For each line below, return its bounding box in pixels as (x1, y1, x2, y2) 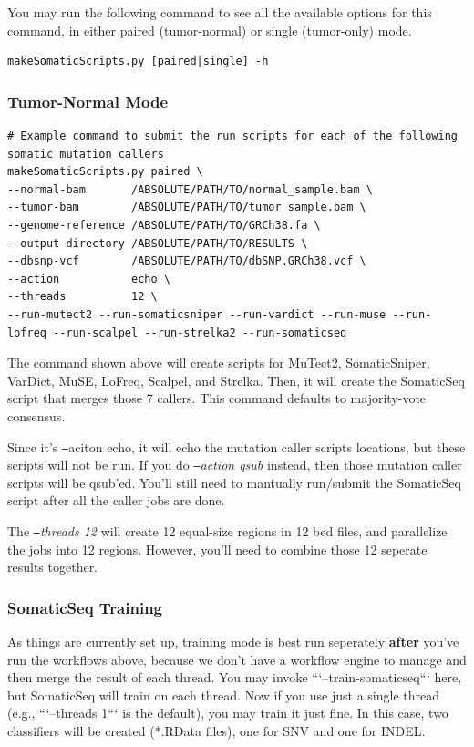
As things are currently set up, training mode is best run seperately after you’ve (7, 632, 459, 651)
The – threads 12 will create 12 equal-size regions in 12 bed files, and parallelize (7, 522, 448, 540)
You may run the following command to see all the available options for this (7, 3, 432, 21)
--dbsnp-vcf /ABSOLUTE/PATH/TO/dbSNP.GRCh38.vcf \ (7, 254, 366, 268)
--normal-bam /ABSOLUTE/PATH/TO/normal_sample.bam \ (7, 182, 373, 196)
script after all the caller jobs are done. (7, 491, 225, 510)
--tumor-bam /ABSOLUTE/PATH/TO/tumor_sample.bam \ (7, 201, 366, 214)
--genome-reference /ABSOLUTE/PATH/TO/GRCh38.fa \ (7, 218, 321, 232)
